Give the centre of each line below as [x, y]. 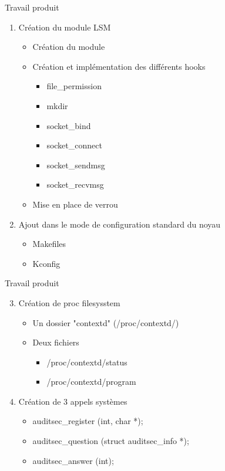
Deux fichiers [56, 342]
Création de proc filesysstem [69, 302]
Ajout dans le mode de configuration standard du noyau [120, 224]
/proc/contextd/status [87, 362]
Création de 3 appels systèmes [73, 401]
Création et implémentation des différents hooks [119, 66]
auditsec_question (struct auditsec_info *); [111, 441]
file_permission [74, 86]
